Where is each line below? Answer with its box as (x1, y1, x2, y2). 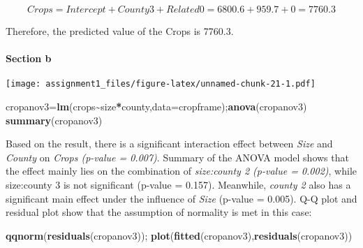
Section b (6, 51, 52, 66)
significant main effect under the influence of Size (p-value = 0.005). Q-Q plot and (6, 191, 357, 205)
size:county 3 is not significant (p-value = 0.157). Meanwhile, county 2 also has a (6, 177, 351, 192)
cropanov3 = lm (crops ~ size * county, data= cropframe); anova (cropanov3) (6, 99, 307, 114)
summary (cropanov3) (6, 112, 103, 127)
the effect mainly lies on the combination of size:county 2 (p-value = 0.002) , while (6, 163, 357, 178)
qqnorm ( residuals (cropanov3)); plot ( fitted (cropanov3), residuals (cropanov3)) (6, 228, 353, 242)
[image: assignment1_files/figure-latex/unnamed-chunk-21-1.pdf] (6, 79, 316, 89)
